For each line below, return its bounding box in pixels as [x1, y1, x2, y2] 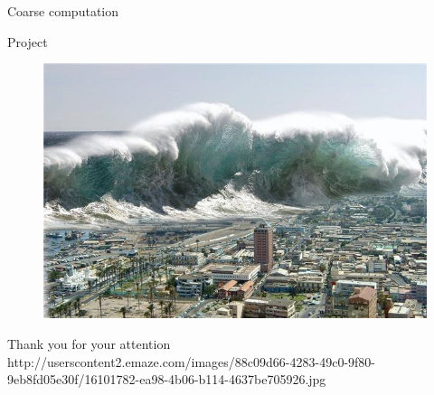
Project [7, 32, 48, 51]
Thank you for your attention [7, 334, 171, 353]
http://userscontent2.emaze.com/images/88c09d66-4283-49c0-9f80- [7, 352, 375, 371]
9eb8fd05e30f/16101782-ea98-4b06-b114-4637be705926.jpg [7, 370, 326, 389]
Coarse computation [7, 2, 119, 20]
